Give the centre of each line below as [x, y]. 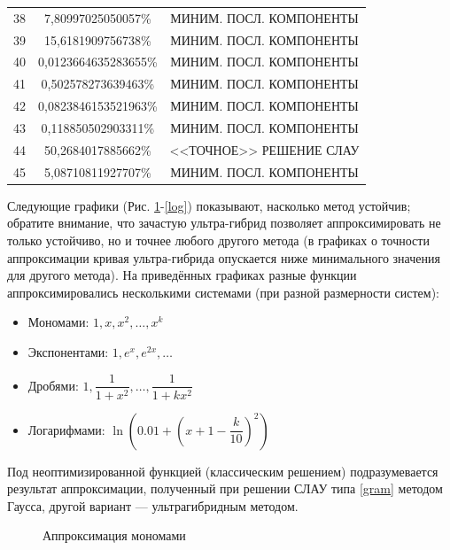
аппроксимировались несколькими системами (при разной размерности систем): [224, 292]
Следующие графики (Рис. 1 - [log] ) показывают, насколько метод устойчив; [209, 205]
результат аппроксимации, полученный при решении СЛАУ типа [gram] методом [225, 488]
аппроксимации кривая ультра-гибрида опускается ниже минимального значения [224, 257]
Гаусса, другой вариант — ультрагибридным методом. [153, 505]
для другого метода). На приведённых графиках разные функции [182, 275]
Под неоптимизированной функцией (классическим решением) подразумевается [223, 471]
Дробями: [53, 385]
